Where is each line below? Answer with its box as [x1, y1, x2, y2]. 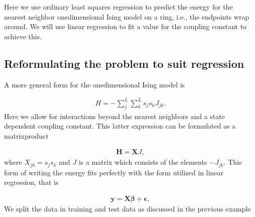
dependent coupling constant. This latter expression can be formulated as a [4, 121, 236, 131]
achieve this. [4, 31, 42, 41]
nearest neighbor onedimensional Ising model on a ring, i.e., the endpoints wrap [4, 11, 249, 22]
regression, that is [4, 177, 59, 187]
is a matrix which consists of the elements [78, 157, 207, 167]
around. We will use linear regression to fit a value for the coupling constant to [4, 21, 247, 32]
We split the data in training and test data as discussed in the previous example [4, 203, 251, 213]
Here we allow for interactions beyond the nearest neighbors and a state [4, 111, 225, 121]
